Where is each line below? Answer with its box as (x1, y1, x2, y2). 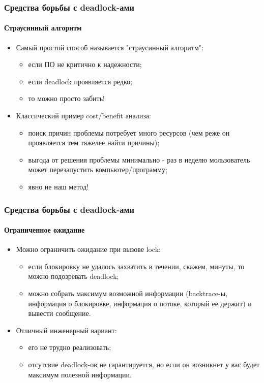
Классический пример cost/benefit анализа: (16, 110, 151, 121)
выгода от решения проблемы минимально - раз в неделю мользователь (28, 154, 250, 165)
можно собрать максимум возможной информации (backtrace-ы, (28, 288, 228, 298)
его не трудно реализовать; (28, 342, 111, 353)
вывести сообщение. (28, 308, 91, 318)
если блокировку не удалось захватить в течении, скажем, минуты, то (28, 261, 245, 271)
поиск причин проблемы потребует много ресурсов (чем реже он (28, 127, 230, 138)
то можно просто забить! (28, 93, 105, 104)
